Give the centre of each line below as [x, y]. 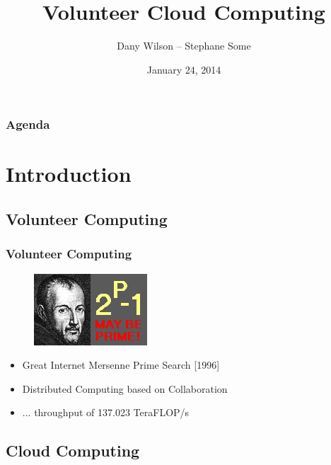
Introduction [69, 174]
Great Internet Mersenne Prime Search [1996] [121, 365]
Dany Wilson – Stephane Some [184, 46]
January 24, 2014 [184, 69]
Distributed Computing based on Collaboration [125, 388]
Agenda [28, 124]
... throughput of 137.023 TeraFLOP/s [106, 412]
